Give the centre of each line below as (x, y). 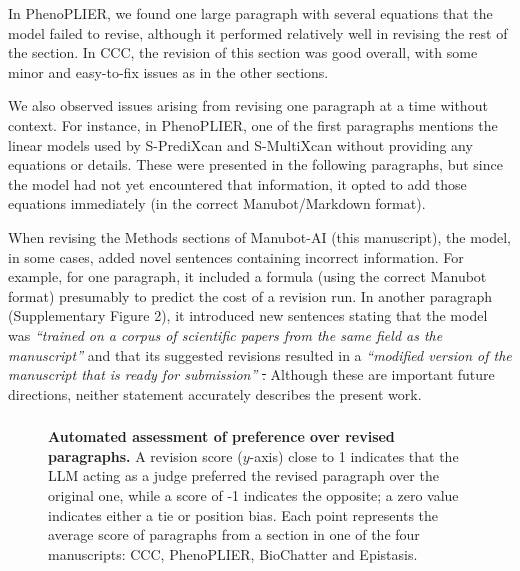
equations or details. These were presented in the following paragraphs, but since (255, 164)
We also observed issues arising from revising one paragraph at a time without (248, 105)
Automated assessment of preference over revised (221, 436)
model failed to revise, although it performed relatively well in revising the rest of (258, 32)
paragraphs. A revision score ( (145, 455)
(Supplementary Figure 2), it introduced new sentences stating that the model (248, 315)
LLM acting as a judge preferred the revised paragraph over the (243, 475)
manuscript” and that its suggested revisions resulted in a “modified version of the (260, 354)
